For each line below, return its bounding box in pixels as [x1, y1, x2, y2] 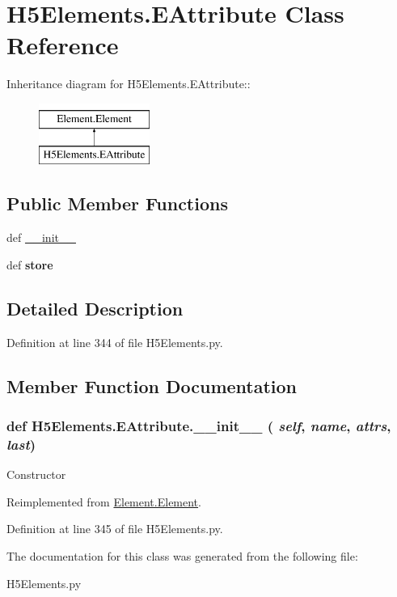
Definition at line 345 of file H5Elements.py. [6, 520, 223, 537]
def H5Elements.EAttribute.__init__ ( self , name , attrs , [6, 415, 391, 435]
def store [6, 256, 53, 273]
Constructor [6, 466, 66, 483]
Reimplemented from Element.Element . [6, 493, 201, 510]
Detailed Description [6, 295, 184, 320]
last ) [6, 434, 36, 454]
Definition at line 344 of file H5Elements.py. [6, 333, 223, 350]
